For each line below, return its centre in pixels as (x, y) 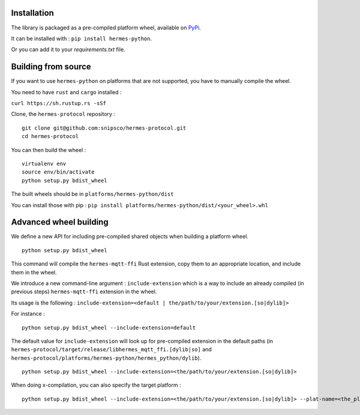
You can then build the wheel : (49, 150)
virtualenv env (44, 163)
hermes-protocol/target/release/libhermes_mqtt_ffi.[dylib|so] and (112, 350)
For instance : (28, 314)
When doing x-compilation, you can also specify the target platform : (96, 385)
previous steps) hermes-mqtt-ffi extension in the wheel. (84, 292)
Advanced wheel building (60, 222)
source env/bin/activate (58, 172)
